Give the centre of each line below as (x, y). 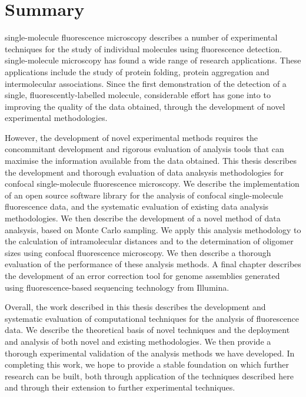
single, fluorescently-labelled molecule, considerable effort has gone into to (138, 95)
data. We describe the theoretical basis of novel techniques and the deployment (147, 330)
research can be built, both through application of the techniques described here (149, 376)
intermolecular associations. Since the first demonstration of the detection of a (146, 83)
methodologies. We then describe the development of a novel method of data (143, 218)
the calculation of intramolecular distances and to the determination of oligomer (149, 241)
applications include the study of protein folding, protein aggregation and (137, 71)
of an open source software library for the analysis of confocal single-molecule (144, 195)
